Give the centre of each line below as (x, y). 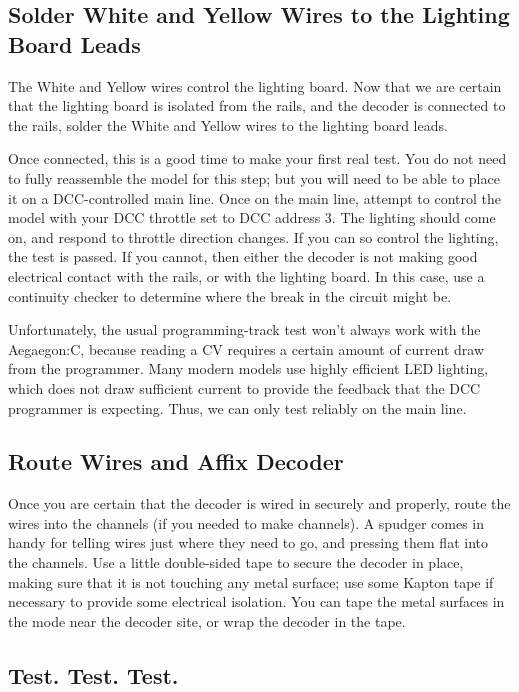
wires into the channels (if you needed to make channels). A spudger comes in (246, 522)
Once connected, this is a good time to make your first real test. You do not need (257, 158)
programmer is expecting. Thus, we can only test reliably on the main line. (237, 407)
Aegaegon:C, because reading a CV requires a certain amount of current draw (246, 348)
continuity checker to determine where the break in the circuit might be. (230, 295)
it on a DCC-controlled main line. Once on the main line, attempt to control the (254, 197)
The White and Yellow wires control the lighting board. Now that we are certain (255, 85)
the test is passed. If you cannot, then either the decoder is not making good (243, 256)
